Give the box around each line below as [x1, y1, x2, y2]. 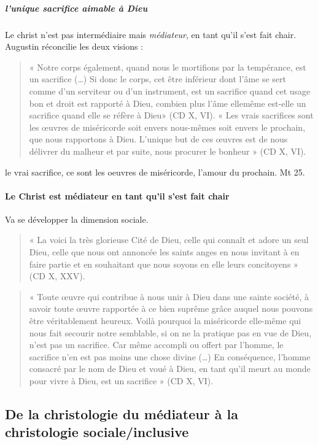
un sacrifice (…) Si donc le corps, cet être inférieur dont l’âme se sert [29, 72, 287, 85]
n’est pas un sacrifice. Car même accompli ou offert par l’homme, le [29, 338, 284, 351]
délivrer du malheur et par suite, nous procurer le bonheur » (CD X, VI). [29, 144, 306, 157]
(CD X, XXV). [29, 269, 85, 282]
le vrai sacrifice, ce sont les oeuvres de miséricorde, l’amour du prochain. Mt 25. [5, 165, 305, 178]
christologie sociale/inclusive [5, 422, 189, 441]
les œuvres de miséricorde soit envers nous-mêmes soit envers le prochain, [29, 120, 306, 133]
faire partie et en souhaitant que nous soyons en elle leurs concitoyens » [29, 257, 298, 270]
